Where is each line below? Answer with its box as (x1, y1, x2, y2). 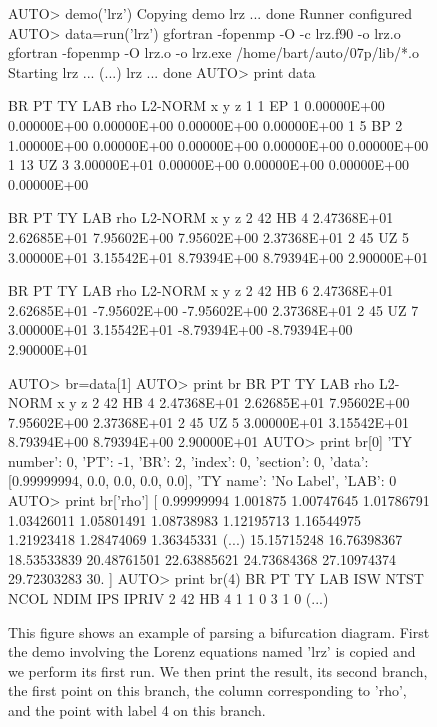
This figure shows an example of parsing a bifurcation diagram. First (8, 621, 430, 642)
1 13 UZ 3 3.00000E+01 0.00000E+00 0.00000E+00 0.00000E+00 (8, 154, 409, 175)
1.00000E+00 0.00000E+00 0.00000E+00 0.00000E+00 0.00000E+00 (8, 134, 429, 155)
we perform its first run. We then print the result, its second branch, (8, 660, 428, 681)
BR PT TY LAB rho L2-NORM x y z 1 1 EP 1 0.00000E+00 (8, 95, 385, 116)
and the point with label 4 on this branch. (8, 700, 266, 720)
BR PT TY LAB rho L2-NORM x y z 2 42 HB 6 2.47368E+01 (8, 280, 394, 301)
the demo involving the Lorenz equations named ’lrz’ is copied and (8, 641, 416, 662)
